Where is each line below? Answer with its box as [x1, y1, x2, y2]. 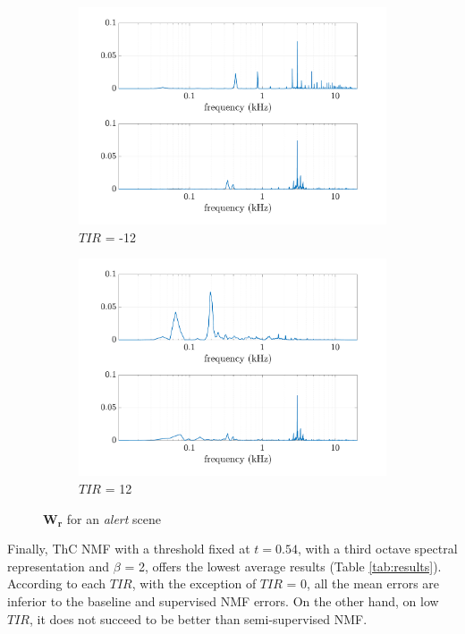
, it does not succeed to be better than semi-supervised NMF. [30, 609, 368, 628]
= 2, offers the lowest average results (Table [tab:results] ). [124, 556, 442, 575]
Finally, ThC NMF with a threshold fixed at [7, 539, 250, 558]
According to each [7, 574, 106, 593]
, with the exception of [131, 574, 257, 593]
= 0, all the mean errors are [286, 574, 440, 593]
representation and [7, 556, 110, 575]
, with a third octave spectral [297, 539, 458, 558]
